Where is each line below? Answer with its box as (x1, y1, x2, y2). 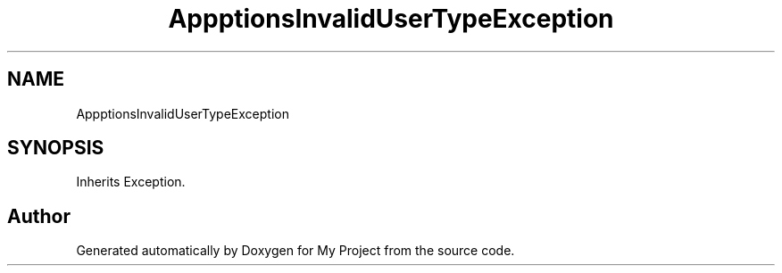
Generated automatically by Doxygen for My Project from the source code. (76, 243, 515, 259)
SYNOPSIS (7, 136, 104, 160)
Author (7, 204, 71, 227)
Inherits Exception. (76, 174, 186, 190)
